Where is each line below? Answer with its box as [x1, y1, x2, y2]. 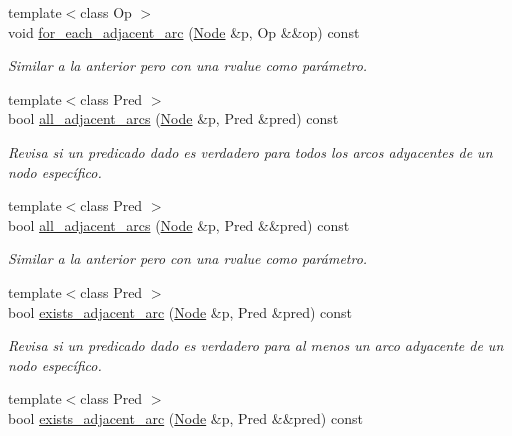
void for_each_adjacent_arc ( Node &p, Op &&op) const [8, 21, 360, 42]
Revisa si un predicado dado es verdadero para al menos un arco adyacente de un [8, 335, 504, 356]
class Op [80, 2, 132, 22]
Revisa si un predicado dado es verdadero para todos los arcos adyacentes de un [8, 141, 493, 162]
